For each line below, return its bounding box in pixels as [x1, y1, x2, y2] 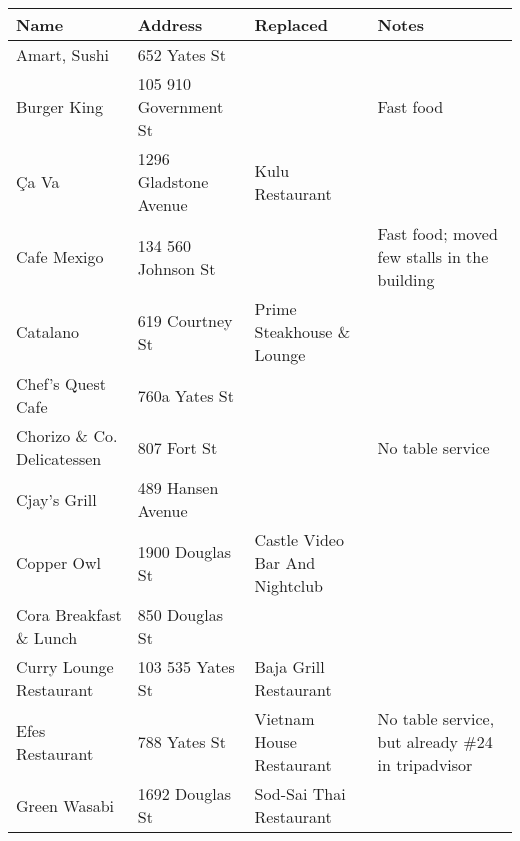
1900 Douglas [137, 539, 231, 563]
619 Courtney [137, 308, 233, 332]
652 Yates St [137, 43, 226, 66]
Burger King [16, 95, 103, 118]
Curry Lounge [16, 655, 114, 678]
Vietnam [254, 707, 315, 730]
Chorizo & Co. [16, 424, 118, 447]
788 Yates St [137, 730, 226, 753]
